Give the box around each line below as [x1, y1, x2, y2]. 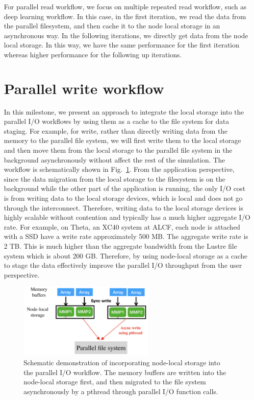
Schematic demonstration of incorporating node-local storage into [24, 357, 220, 367]
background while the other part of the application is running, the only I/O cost [4, 183, 246, 193]
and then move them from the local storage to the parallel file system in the [4, 145, 232, 155]
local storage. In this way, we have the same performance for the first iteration [4, 40, 240, 50]
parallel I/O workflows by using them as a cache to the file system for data [4, 116, 229, 126]
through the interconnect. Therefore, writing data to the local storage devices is [4, 202, 244, 212]
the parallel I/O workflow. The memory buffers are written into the [24, 367, 226, 377]
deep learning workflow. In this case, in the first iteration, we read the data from [4, 11, 246, 21]
